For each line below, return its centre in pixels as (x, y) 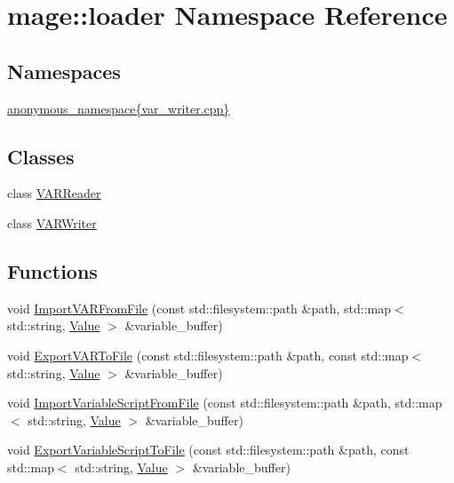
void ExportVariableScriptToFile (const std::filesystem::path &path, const (208, 450)
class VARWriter (52, 222)
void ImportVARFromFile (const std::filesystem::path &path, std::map (199, 308)
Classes (41, 156)
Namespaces (64, 71)
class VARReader (54, 193)
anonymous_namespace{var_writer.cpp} (119, 108)
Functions (52, 270)
